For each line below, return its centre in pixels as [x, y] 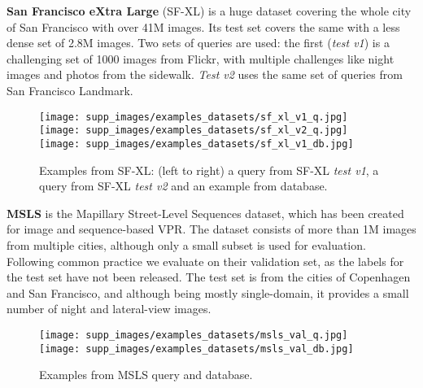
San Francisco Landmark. [70, 90]
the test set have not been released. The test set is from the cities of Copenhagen [209, 277]
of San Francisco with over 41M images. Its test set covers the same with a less [203, 26]
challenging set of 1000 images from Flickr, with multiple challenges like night [201, 58]
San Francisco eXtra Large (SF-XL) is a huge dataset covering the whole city [209, 11]
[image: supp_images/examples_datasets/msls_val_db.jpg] [196, 349]
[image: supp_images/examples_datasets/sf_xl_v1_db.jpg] [196, 144]
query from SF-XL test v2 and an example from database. [183, 186]
